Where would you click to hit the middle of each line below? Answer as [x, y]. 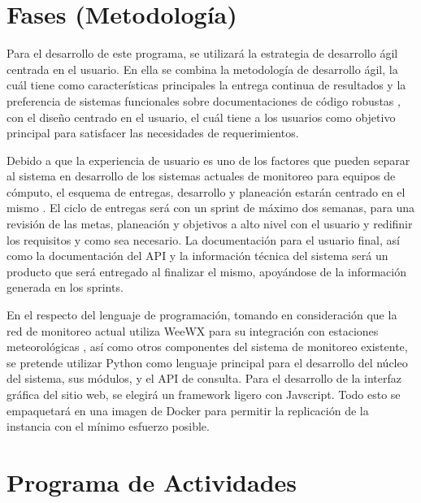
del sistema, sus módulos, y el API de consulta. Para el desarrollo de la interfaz [204, 378]
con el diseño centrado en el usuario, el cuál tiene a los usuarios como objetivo [201, 117]
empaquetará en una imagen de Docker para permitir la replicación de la [188, 410]
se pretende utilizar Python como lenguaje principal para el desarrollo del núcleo [207, 362]
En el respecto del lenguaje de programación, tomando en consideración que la [202, 315]
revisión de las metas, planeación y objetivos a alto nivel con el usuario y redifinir [210, 224]
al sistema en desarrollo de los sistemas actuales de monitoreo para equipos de [201, 176]
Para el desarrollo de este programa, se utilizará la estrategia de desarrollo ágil [202, 53]
